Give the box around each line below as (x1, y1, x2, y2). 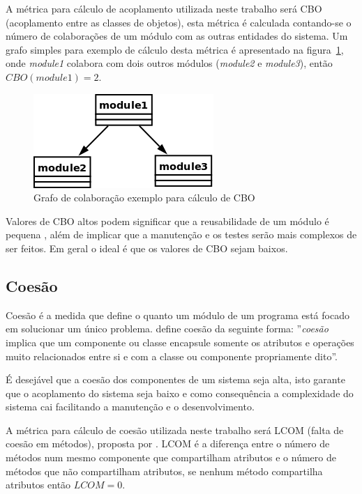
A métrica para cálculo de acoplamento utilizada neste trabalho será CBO (6, 1, 322, 15)
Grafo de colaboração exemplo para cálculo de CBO (33, 190, 255, 205)
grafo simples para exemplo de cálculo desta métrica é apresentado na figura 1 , (6, 42, 344, 56)
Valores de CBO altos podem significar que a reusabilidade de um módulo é (6, 213, 329, 228)
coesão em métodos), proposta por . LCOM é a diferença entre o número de (6, 436, 330, 451)
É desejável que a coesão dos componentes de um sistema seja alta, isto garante (6, 372, 345, 387)
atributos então (6, 477, 71, 492)
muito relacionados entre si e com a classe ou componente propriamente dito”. (6, 348, 338, 363)
